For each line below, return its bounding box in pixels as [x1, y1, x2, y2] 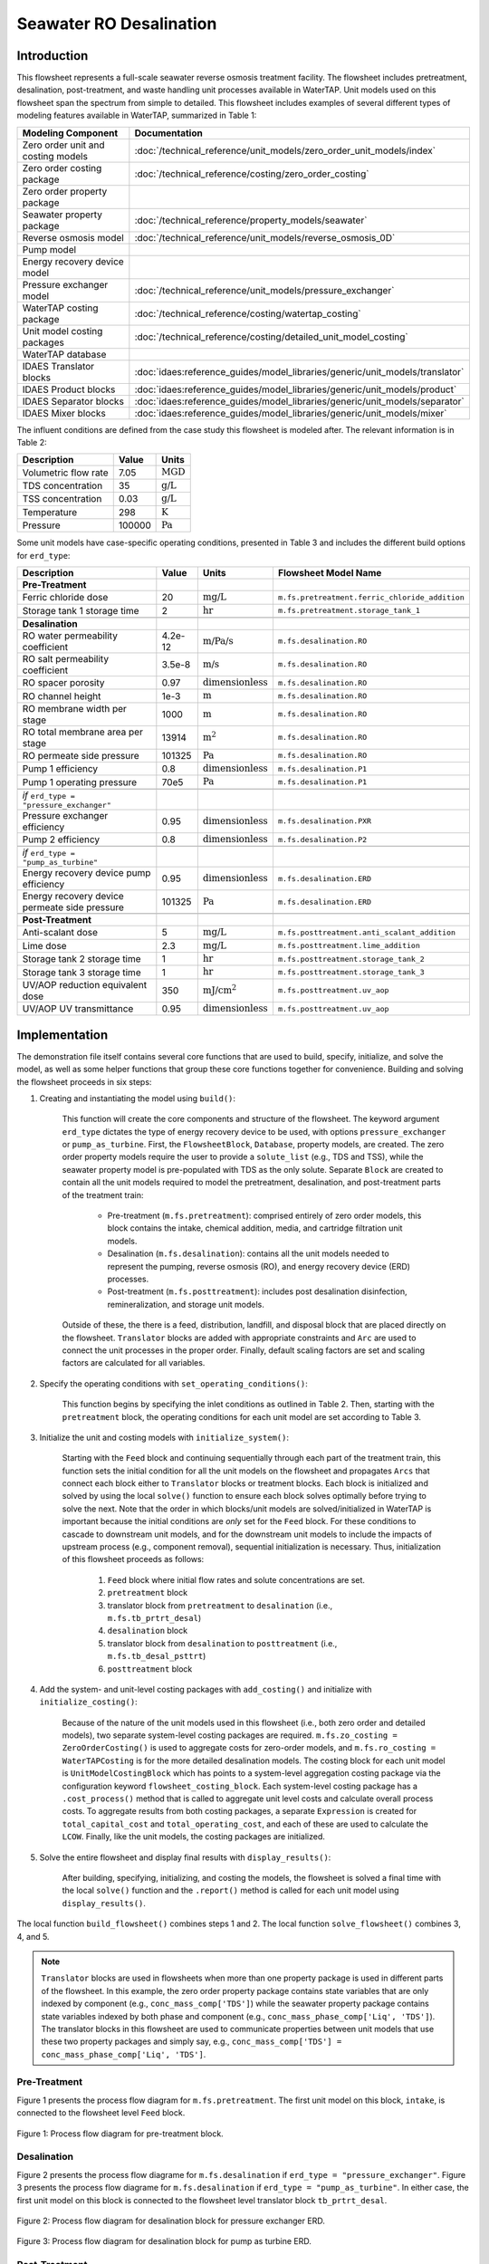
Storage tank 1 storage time [22, 604, 139, 617]
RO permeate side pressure [22, 749, 139, 762]
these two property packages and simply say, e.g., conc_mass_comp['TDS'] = [41, 2036, 342, 2047]
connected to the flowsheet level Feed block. [16, 2107, 186, 2118]
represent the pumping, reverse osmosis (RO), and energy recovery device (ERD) [107, 1261, 411, 1271]
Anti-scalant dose [22, 926, 99, 939]
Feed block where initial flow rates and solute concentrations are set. [107, 1574, 366, 1585]
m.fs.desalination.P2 [277, 834, 368, 844]
